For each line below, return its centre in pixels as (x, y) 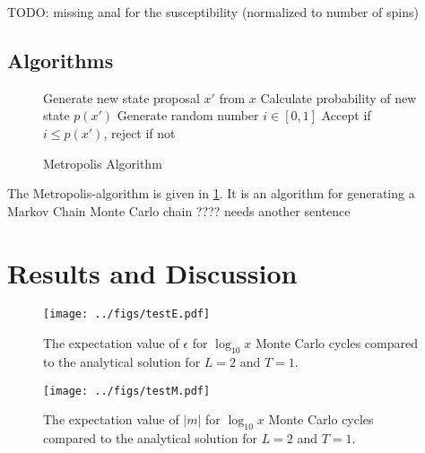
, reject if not (139, 132)
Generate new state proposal (121, 97)
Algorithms (61, 60)
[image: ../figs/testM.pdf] (127, 391)
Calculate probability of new (338, 97)
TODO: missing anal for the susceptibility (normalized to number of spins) (213, 12)
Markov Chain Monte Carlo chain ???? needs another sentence (179, 210)
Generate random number (188, 115)
